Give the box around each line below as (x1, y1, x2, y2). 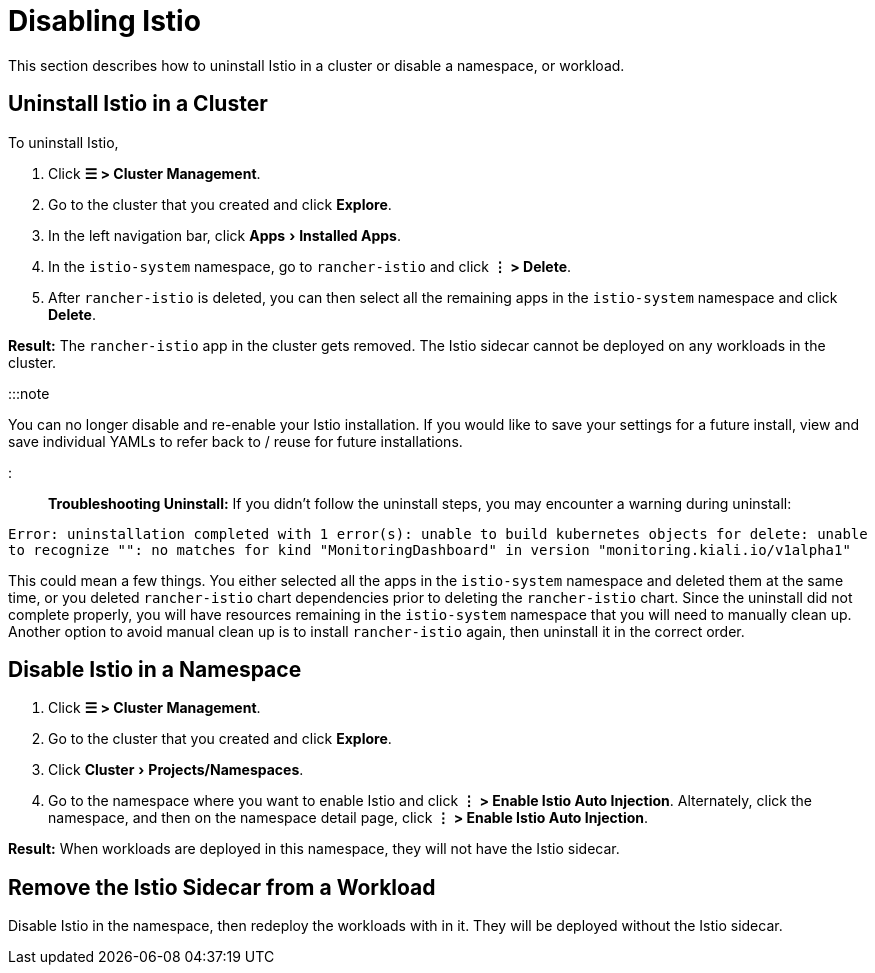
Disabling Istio (8, 4, 201, 38)
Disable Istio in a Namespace (8, 657, 302, 683)
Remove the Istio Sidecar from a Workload (8, 874, 436, 900)
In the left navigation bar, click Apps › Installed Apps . (48, 226, 401, 244)
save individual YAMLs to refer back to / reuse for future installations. (8, 432, 463, 450)
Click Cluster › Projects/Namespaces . (48, 761, 304, 779)
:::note (8, 384, 50, 402)
